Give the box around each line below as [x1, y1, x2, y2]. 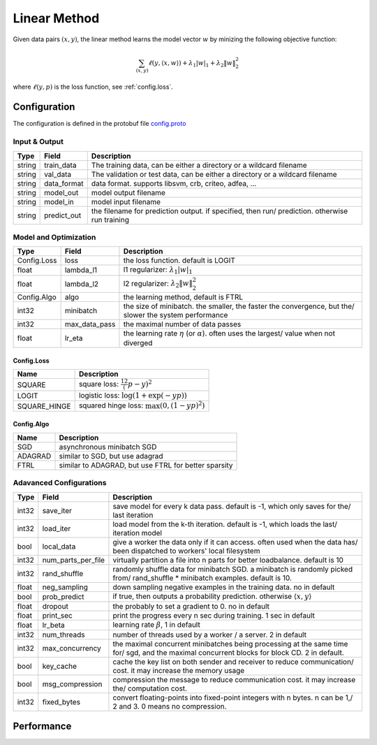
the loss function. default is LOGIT [123, 256, 235, 266]
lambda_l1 [64, 266, 98, 275]
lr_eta [64, 333, 83, 343]
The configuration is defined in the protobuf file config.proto [13, 120, 186, 128]
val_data [44, 169, 72, 179]
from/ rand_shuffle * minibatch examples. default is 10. [112, 573, 293, 583]
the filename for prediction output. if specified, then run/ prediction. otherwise [91, 206, 348, 216]
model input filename [91, 196, 161, 206]
